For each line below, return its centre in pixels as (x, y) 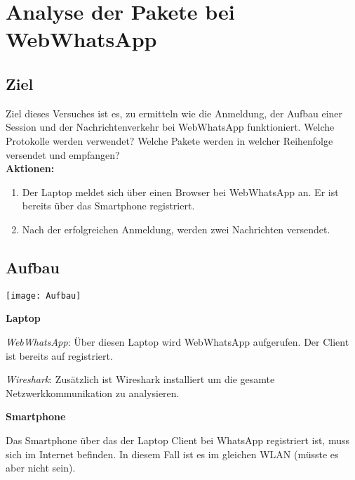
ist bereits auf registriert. (59, 355)
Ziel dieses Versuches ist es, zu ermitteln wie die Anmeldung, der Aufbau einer (174, 113)
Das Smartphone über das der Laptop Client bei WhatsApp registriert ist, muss (178, 440)
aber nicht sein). (41, 468)
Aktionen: (30, 168)
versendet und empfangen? (63, 154)
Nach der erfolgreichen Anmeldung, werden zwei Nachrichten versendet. (176, 229)
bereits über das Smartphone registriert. (108, 206)
